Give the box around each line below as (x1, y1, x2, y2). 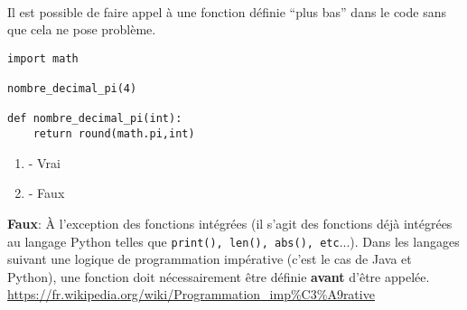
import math (7, 52, 79, 65)
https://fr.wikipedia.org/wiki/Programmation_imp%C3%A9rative (7, 285, 375, 304)
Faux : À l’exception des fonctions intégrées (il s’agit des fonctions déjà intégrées (7, 213, 453, 232)
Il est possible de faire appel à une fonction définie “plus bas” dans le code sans (7, 2, 446, 21)
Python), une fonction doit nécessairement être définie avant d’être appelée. (7, 267, 430, 286)
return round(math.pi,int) (33, 127, 195, 141)
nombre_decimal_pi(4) (7, 82, 137, 96)
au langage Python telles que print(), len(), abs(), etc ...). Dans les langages (7, 231, 460, 250)
